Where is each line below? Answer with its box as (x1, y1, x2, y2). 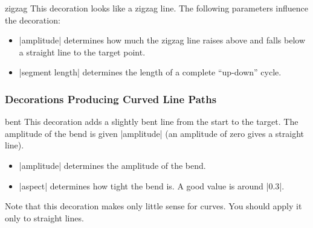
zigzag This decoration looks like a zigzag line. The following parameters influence (5, 2, 308, 14)
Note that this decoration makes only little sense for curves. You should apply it (5, 200, 302, 212)
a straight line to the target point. (19, 45, 146, 58)
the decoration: (5, 13, 60, 26)
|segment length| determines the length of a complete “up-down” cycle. (19, 66, 282, 78)
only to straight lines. (5, 211, 84, 224)
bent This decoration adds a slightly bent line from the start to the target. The (5, 115, 298, 128)
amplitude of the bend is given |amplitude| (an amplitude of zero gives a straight (5, 127, 304, 139)
